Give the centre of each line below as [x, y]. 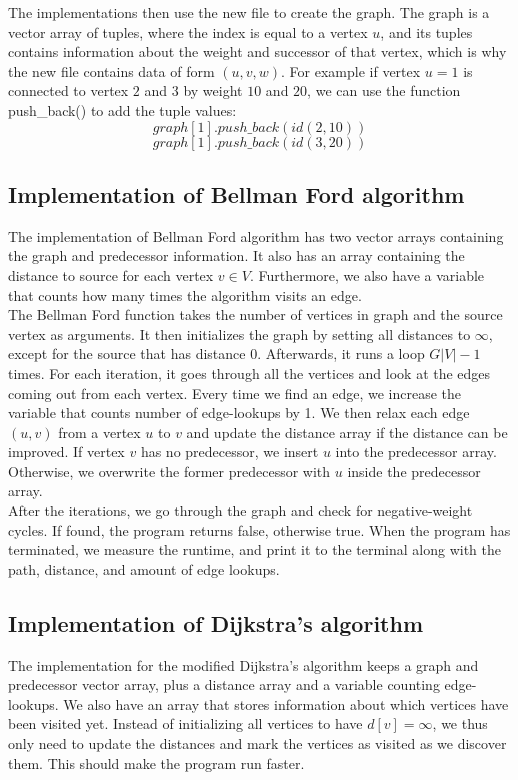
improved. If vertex [66, 451]
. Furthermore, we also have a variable [367, 274]
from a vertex [99, 431]
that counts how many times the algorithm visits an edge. [185, 294]
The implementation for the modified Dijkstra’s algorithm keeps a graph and [243, 664]
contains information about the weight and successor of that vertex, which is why [257, 51]
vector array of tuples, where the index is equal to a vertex [188, 31]
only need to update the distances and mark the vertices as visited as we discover [257, 743]
